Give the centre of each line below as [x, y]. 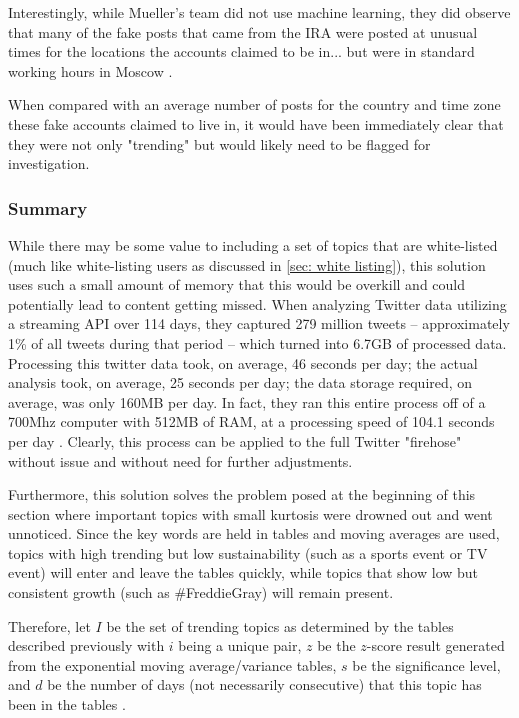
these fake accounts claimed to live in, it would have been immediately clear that [256, 123]
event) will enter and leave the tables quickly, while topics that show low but [243, 572]
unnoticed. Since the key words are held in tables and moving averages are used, [254, 533]
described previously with [86, 645]
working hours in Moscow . [90, 70]
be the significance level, [426, 664]
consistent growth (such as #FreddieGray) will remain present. [201, 592]
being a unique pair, [240, 645]
